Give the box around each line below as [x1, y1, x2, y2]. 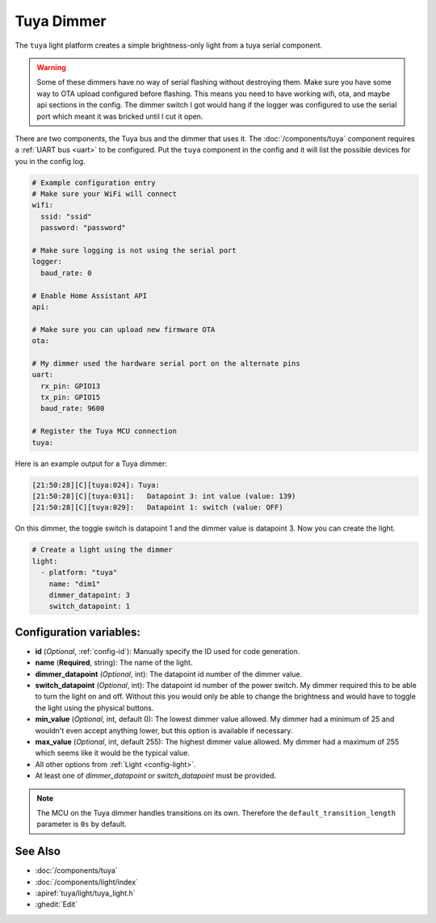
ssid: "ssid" [40, 212, 92, 221]
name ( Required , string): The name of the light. [35, 658, 193, 668]
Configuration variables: [15, 625, 141, 639]
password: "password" [40, 223, 127, 233]
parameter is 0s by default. [36, 820, 127, 829]
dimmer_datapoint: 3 [48, 590, 131, 599]
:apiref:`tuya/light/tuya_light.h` [35, 888, 136, 898]
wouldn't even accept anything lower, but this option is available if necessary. [35, 725, 293, 735]
